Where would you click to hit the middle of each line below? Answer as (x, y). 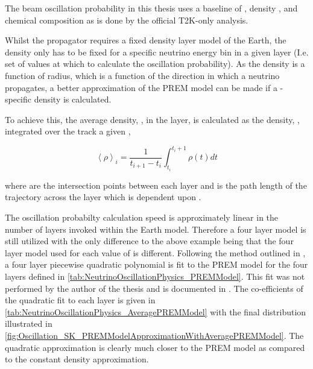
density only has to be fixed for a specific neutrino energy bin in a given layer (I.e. (157, 52)
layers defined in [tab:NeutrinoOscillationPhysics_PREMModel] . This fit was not (155, 276)
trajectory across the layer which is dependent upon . (103, 197)
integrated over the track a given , (68, 131)
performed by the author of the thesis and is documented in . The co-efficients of (154, 288)
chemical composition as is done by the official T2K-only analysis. (127, 20)
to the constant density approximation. (77, 359)
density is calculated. (73, 99)
